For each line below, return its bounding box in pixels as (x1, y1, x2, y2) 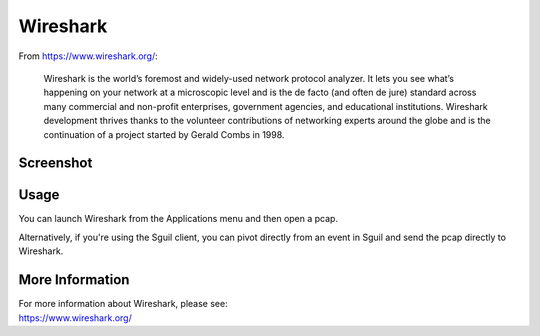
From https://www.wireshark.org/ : (18, 50, 159, 62)
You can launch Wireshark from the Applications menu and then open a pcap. (18, 213, 339, 225)
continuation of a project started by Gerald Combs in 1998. (43, 128, 285, 140)
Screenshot (18, 155, 93, 172)
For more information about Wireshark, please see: (18, 298, 229, 310)
